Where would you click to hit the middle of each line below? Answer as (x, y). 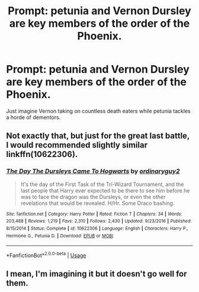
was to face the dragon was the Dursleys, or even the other (93, 197)
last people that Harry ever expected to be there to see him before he (105, 190)
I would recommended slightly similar (77, 145)
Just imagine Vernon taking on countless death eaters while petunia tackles (98, 111)
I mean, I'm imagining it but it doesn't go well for (97, 274)
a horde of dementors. (33, 117)
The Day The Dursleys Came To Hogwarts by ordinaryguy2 (93, 171)
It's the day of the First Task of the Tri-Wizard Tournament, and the (102, 184)
